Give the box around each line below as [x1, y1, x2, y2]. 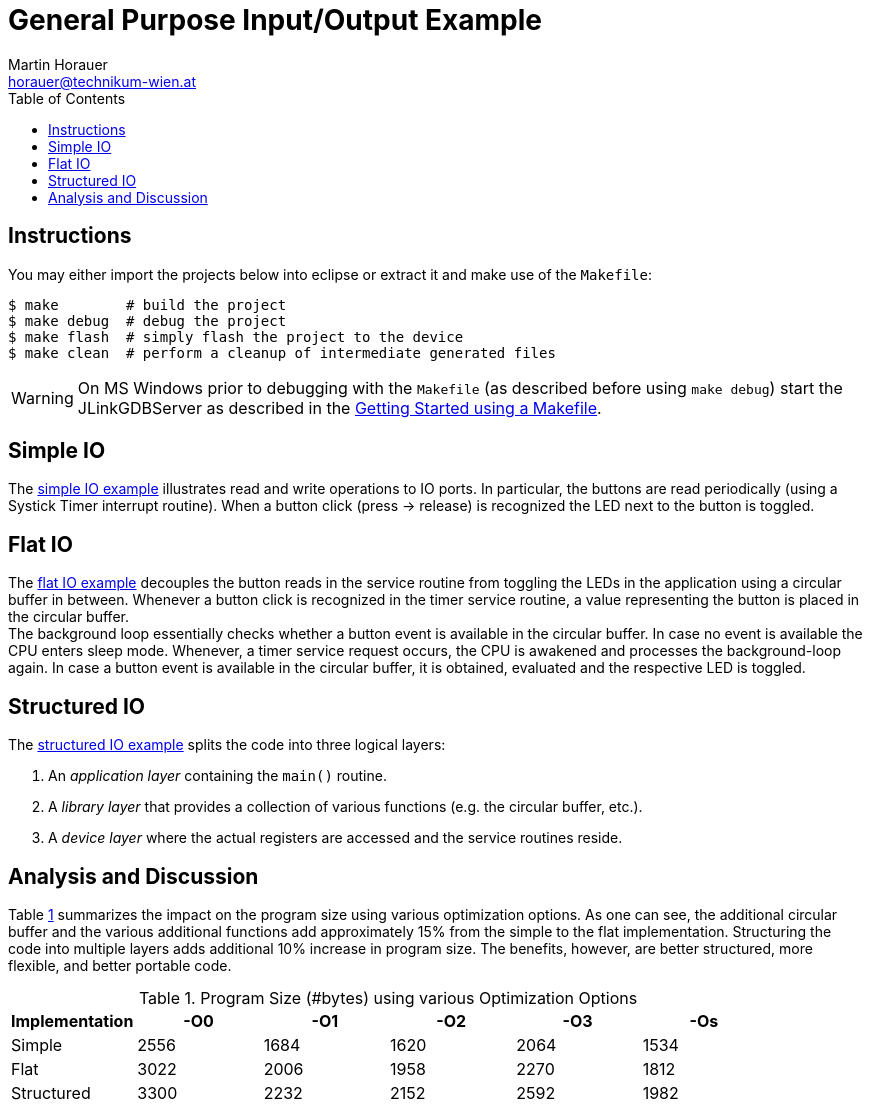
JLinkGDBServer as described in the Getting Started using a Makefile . [77, 397, 602, 418]
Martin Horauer [8, 55, 108, 73]
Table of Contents [8, 89, 126, 107]
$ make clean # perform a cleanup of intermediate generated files [8, 344, 556, 361]
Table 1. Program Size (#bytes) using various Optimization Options [138, 987, 638, 1008]
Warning [11, 387, 74, 408]
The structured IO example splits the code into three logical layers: [8, 736, 446, 754]
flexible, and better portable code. [8, 956, 232, 974]
